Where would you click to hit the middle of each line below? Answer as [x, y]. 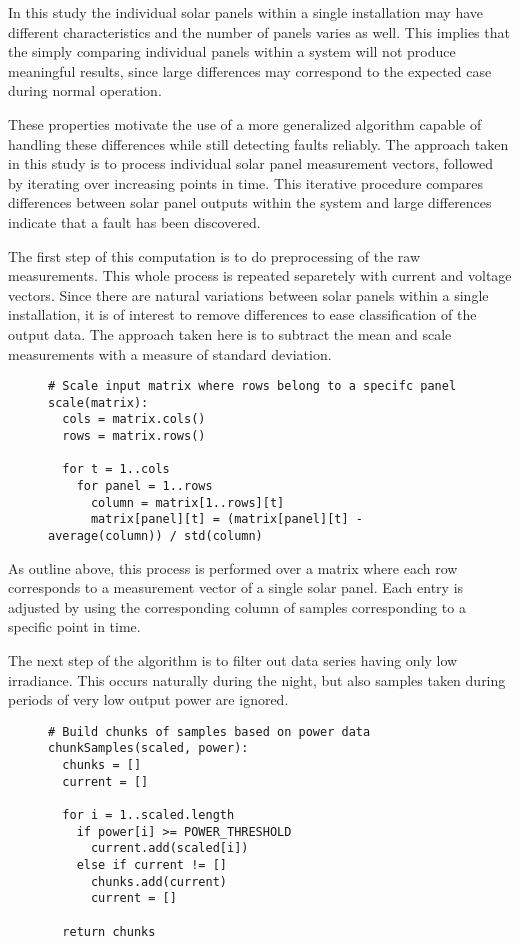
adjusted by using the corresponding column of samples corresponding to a [237, 606]
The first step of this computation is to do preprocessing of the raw [214, 255]
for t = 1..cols [116, 469]
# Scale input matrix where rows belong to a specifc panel [252, 386]
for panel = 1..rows [144, 486]
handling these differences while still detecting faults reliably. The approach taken [258, 143]
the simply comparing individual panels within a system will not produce [232, 51]
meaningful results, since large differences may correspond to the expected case [250, 70]
